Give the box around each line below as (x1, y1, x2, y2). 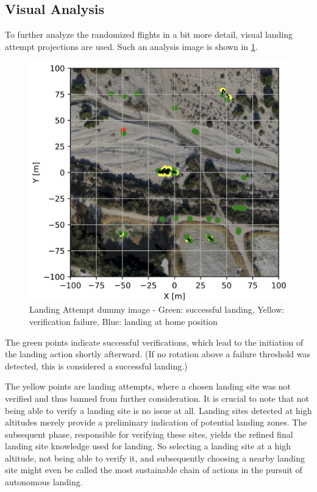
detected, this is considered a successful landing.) (5, 359, 188, 372)
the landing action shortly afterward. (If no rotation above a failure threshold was (5, 348, 311, 360)
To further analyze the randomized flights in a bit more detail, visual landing (5, 28, 293, 41)
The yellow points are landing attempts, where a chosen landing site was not (5, 380, 291, 393)
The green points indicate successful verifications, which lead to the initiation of (5, 335, 304, 348)
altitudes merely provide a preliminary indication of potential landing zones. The (5, 416, 307, 429)
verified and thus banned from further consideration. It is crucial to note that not (5, 391, 310, 404)
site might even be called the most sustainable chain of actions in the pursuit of (5, 463, 302, 476)
